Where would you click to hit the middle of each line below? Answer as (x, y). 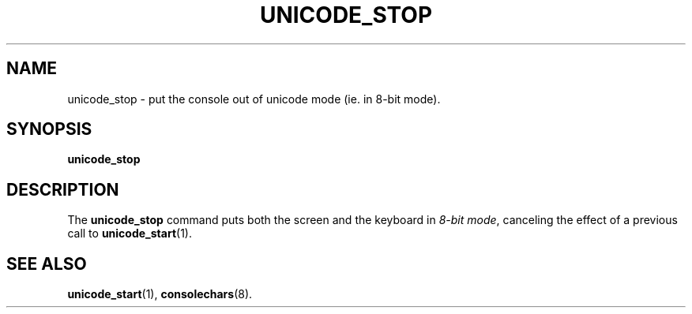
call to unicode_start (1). (130, 234)
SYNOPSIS (49, 129)
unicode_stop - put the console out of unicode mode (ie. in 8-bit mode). (254, 99)
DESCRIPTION (63, 189)
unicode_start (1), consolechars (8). (160, 294)
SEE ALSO (47, 264)
